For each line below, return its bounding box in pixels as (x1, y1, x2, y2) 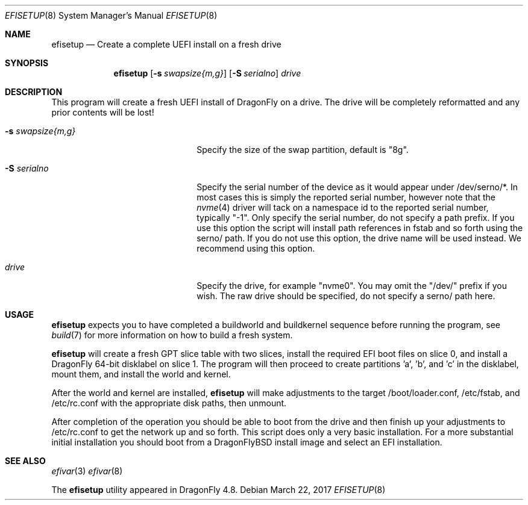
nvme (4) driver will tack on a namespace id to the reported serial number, (196, 202, 489, 212)
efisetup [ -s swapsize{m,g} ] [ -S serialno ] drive (113, 68, 301, 78)
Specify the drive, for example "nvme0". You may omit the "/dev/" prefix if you (196, 280, 508, 291)
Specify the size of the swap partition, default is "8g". (196, 144, 409, 155)
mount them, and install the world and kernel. (51, 369, 231, 379)
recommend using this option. (196, 243, 315, 253)
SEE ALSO (5, 456, 46, 466)
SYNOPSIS (5, 58, 49, 68)
